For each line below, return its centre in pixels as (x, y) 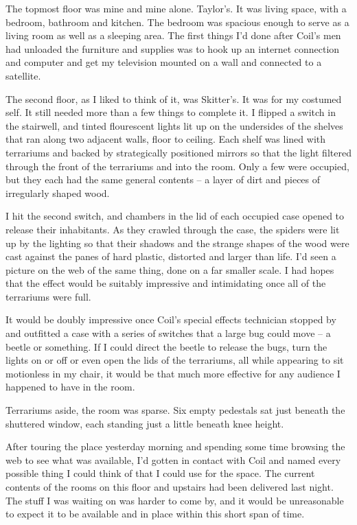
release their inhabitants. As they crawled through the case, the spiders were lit (173, 229)
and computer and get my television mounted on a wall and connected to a (164, 62)
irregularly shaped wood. (58, 192)
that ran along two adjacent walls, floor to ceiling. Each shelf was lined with (166, 139)
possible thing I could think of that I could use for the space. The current (160, 473)
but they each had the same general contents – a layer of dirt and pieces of (163, 179)
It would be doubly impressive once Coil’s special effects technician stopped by (171, 319)
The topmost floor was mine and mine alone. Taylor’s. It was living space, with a (176, 8)
